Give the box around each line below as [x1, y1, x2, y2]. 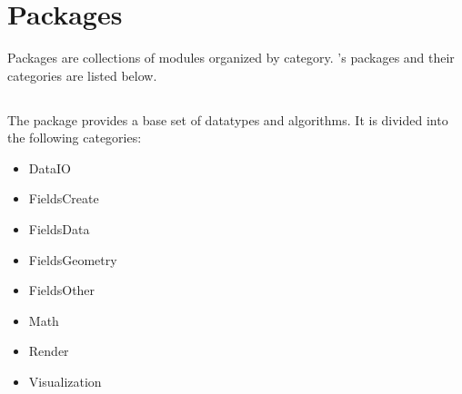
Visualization [28, 372, 102, 391]
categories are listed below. [7, 65, 157, 84]
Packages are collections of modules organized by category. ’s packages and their [7, 48, 455, 67]
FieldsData [28, 220, 90, 239]
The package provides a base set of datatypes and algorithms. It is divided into [7, 110, 448, 129]
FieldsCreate [28, 189, 99, 208]
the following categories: [7, 128, 142, 147]
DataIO [28, 158, 71, 177]
